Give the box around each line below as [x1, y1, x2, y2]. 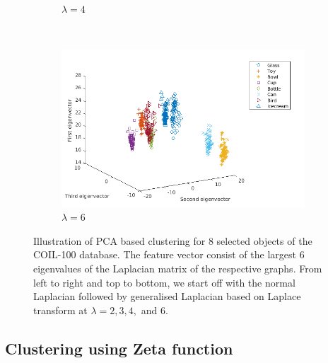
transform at [33, 302, 88, 317]
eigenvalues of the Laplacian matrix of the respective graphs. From [33, 260, 322, 275]
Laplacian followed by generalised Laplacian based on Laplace [33, 289, 301, 304]
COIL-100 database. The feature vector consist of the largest [33, 247, 296, 262]
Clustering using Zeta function [5, 337, 233, 359]
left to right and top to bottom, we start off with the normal [33, 275, 295, 289]
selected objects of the [216, 233, 312, 248]
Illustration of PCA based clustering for [33, 233, 206, 248]
